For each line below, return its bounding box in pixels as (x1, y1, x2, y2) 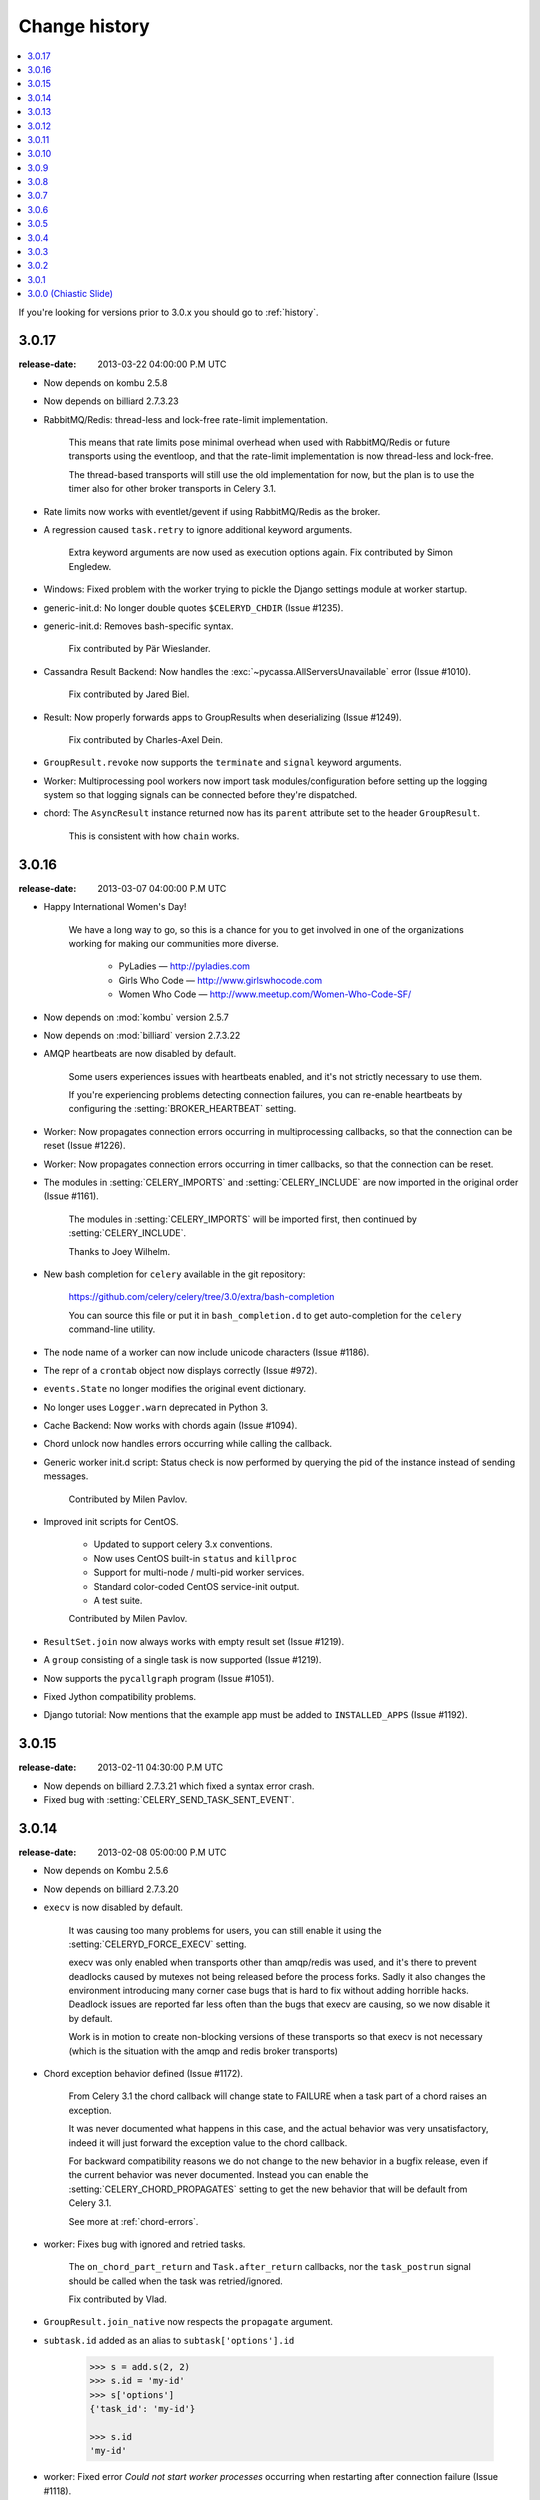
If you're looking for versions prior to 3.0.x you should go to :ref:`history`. (18, 306, 319, 318)
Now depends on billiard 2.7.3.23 (43, 395, 179, 407)
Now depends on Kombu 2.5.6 (43, 1865, 169, 1877)
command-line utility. (68, 1323, 156, 1335)
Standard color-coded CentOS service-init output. (93, 1580, 300, 1592)
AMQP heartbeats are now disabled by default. (43, 1048, 237, 1060)
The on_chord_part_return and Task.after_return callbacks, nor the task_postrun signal (68, 2261, 472, 2273)
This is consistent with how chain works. (68, 830, 240, 842)
